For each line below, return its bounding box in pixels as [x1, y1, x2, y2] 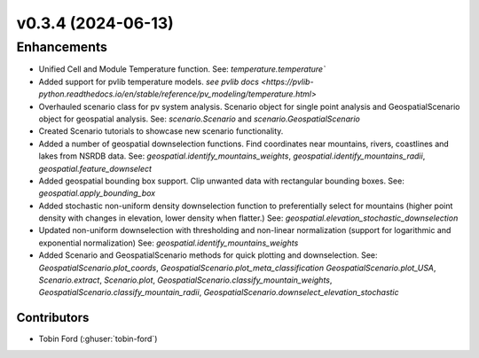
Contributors [16, 310, 90, 325]
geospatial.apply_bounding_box [38, 188, 155, 198]
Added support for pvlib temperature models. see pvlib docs [38, 76, 259, 87]
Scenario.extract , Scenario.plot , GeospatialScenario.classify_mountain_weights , [38, 275, 333, 285]
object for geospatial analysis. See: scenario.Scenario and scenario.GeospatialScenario [38, 113, 361, 124]
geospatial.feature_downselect [38, 163, 153, 174]
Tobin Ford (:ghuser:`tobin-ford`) [38, 333, 158, 345]
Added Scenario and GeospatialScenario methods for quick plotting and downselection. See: [38, 250, 378, 261]
